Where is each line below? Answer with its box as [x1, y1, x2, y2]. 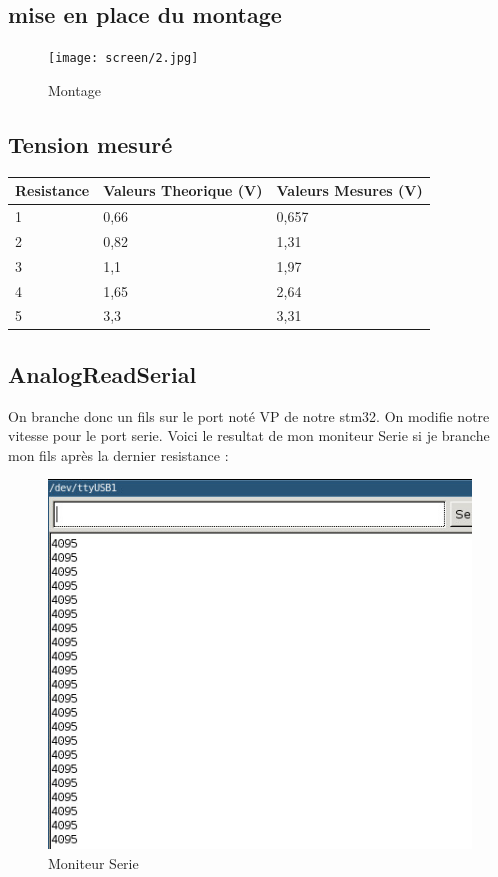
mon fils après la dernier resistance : [8, 444, 229, 465]
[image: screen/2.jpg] [48, 51, 199, 66]
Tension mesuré [8, 128, 173, 159]
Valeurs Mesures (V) [276, 180, 423, 201]
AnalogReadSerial [8, 358, 197, 389]
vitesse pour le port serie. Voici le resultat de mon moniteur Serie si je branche [8, 425, 490, 446]
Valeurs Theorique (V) [103, 180, 263, 201]
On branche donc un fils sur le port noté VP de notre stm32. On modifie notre [8, 405, 490, 426]
